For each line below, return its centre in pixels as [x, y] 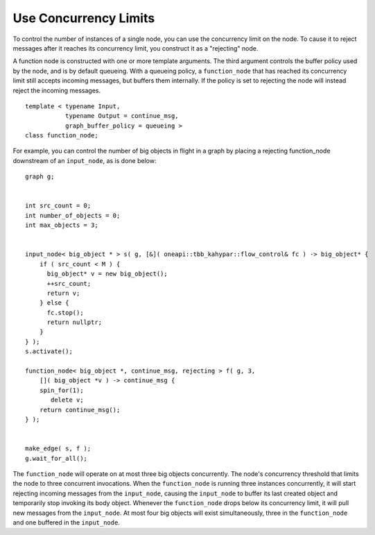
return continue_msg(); [80, 410]
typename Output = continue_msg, [122, 116]
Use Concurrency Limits [84, 18]
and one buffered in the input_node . [67, 522]
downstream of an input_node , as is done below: [85, 160]
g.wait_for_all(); [56, 458]
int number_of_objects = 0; [73, 215]
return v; [63, 293]
